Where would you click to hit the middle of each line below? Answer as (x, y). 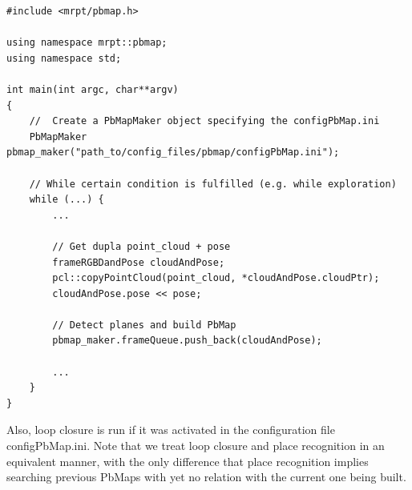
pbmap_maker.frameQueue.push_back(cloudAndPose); (187, 341)
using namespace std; (64, 58)
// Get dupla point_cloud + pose (141, 246)
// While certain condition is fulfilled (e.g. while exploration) (213, 184)
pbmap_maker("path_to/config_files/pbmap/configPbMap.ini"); (173, 153)
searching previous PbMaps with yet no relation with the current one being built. (206, 477)
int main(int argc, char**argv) (93, 89)
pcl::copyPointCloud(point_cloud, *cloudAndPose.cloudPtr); (216, 278)
